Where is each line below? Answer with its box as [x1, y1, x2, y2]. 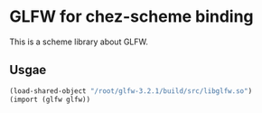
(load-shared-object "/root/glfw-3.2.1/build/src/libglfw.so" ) [9, 86, 253, 96]
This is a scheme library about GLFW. [9, 36, 149, 47]
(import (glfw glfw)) [9, 95, 91, 104]
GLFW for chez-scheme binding [9, 6, 255, 27]
